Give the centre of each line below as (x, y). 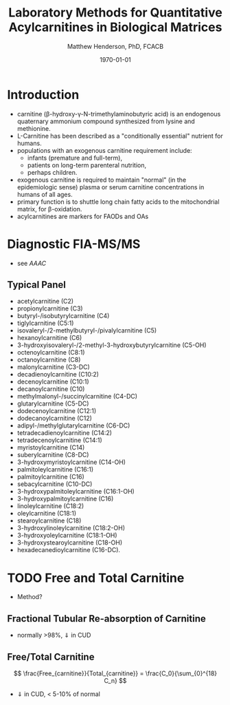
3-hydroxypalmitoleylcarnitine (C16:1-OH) (76, 492)
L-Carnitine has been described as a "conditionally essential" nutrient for (120, 136)
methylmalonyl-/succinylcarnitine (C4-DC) (77, 397)
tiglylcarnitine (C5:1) (45, 323)
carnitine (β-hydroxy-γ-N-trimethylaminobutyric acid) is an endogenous (119, 114)
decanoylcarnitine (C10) (51, 389)
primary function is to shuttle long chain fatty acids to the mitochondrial (118, 202)
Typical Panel (37, 285)
